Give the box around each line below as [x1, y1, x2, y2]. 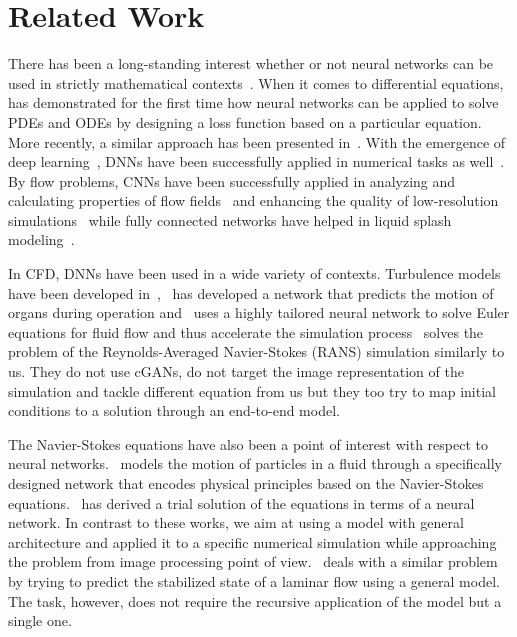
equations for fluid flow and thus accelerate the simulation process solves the [8, 321, 484, 342]
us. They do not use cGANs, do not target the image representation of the [8, 361, 464, 382]
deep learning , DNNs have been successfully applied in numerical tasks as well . [8, 151, 505, 172]
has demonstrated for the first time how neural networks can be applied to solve [8, 92, 499, 113]
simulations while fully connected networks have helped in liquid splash [8, 209, 452, 230]
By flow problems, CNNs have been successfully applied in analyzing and [8, 170, 456, 191]
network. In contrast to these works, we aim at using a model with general [8, 512, 464, 533]
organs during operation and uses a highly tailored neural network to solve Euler [8, 302, 510, 323]
